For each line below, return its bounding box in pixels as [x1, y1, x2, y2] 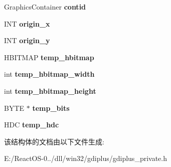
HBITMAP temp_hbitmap [4, 52, 94, 62]
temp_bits [32, 102, 70, 113]
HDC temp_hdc [4, 119, 59, 130]
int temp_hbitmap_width [4, 69, 95, 79]
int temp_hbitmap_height [4, 85, 96, 96]
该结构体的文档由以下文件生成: [4, 136, 104, 146]
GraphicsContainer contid [4, 2, 86, 12]
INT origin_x [4, 18, 50, 29]
